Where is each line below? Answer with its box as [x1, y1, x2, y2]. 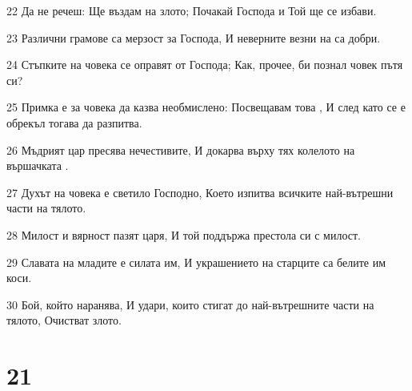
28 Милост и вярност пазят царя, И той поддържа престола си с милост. [6, 226, 361, 243]
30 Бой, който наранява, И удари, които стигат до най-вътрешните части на [6, 296, 374, 312]
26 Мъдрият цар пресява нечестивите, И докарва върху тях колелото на [6, 141, 355, 158]
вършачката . [6, 157, 69, 174]
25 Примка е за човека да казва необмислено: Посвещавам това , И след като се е [6, 99, 406, 115]
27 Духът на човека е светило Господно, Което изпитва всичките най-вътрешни [6, 183, 394, 200]
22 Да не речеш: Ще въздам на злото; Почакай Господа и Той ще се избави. [6, 2, 377, 18]
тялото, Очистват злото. [6, 312, 122, 329]
